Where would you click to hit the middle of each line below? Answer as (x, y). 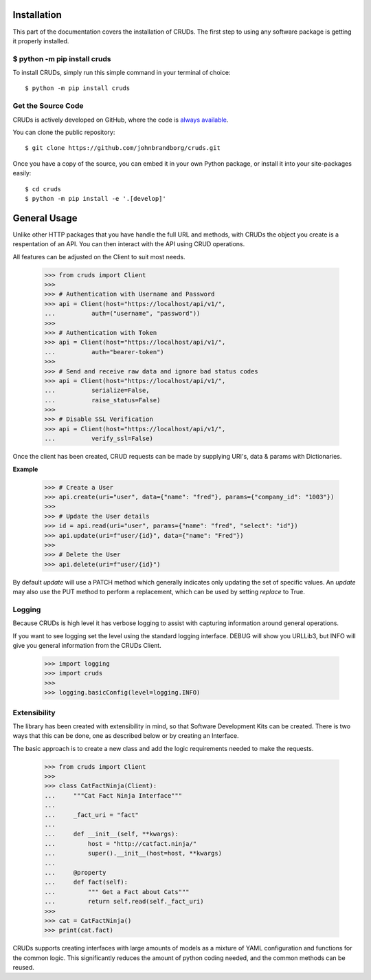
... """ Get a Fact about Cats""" (117, 892)
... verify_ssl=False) (99, 439)
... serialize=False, (97, 391)
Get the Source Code (48, 106)
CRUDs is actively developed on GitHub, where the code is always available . (121, 120)
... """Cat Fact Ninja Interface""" (113, 795)
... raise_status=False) (102, 400)
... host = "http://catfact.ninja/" (121, 843)
